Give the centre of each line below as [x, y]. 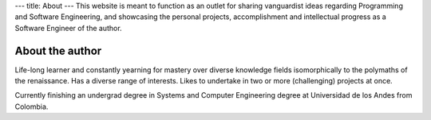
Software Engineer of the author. [69, 28]
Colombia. [32, 106]
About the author [58, 50]
